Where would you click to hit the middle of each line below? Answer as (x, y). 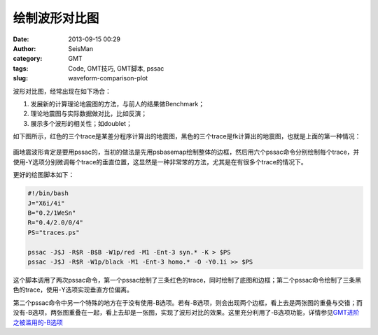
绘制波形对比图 (56, 18)
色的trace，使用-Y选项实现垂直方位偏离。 (73, 290)
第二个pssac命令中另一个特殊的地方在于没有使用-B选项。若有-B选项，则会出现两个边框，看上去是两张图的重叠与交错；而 (188, 302)
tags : (21, 68)
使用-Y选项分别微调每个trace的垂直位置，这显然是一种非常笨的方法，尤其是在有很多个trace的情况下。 (160, 162)
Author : (24, 48)
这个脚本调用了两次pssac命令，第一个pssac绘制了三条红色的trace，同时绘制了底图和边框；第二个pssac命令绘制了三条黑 (187, 280)
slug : (20, 78)
